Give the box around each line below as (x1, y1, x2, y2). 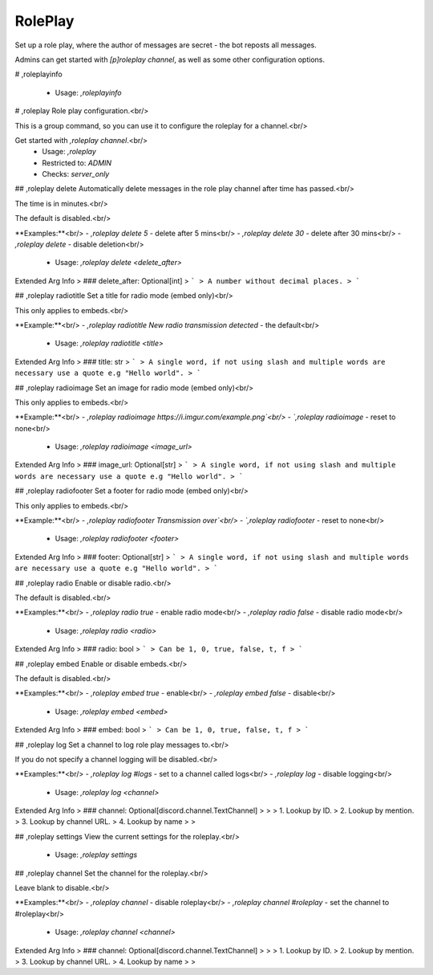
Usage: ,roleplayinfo (55, 88, 122, 97)
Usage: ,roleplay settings (55, 850, 138, 859)
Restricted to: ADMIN (42, 157, 112, 168)
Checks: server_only (42, 169, 110, 179)
